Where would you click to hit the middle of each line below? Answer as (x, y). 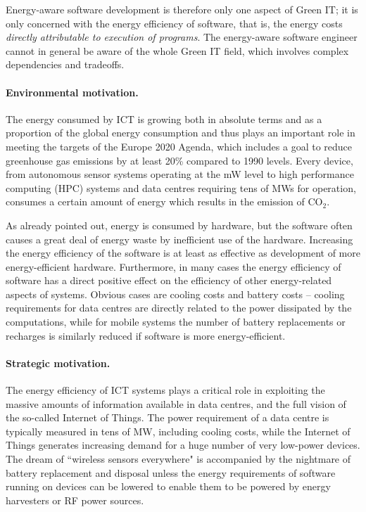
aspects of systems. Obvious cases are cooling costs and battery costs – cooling (175, 294)
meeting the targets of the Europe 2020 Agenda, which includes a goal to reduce (179, 146)
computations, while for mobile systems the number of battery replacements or (176, 322)
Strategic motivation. (58, 363)
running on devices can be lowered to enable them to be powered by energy (168, 486)
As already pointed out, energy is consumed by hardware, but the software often (179, 225)
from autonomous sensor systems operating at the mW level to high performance (180, 174)
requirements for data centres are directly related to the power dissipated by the (179, 308)
